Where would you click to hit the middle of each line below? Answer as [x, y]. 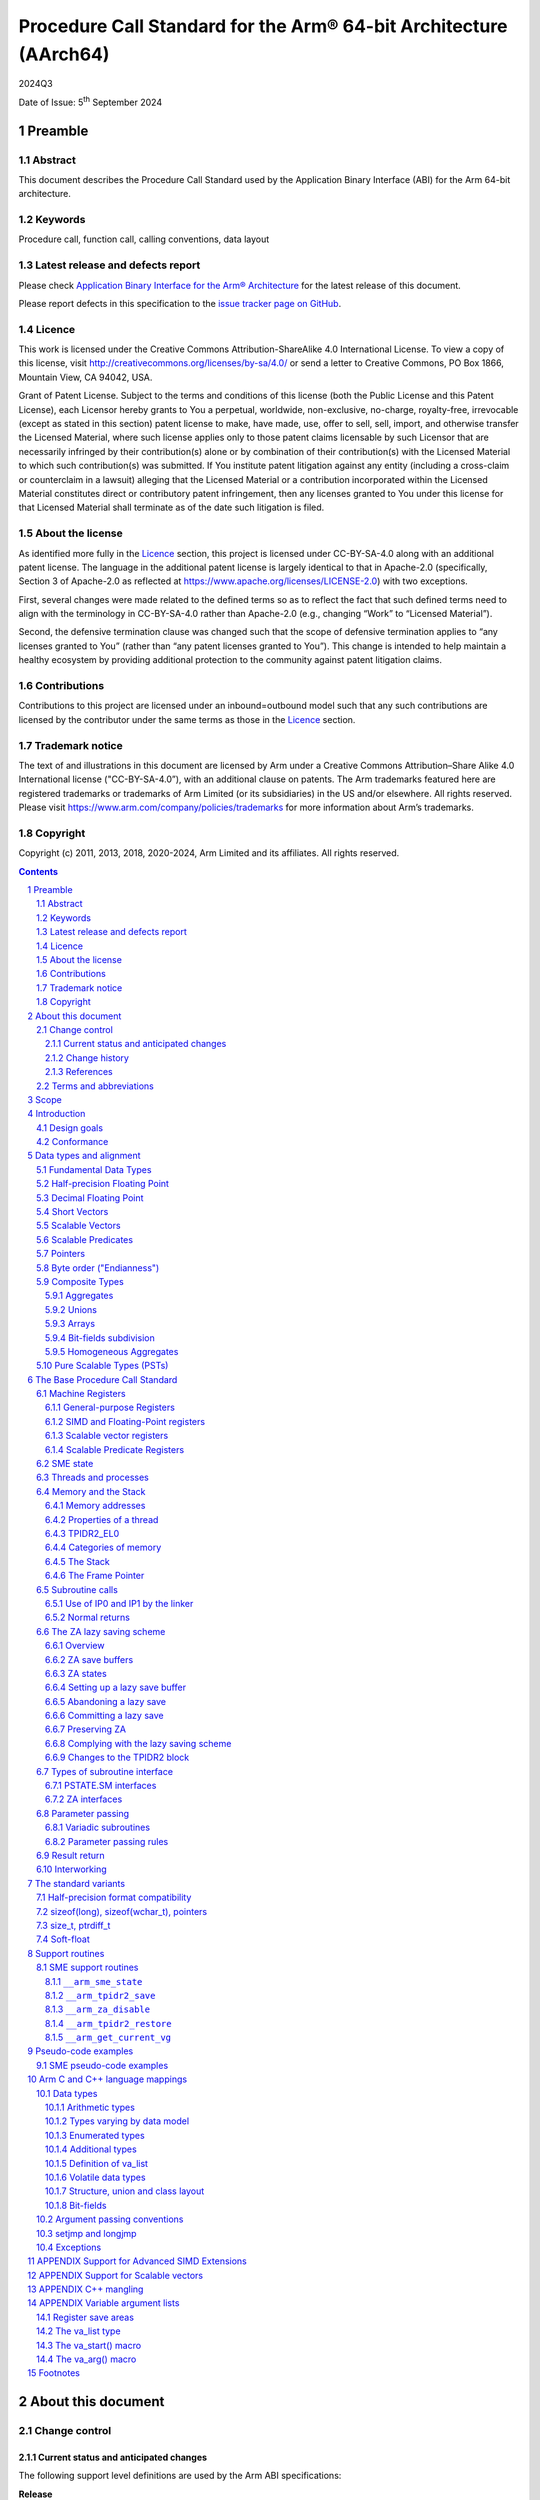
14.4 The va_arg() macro [86, 2359]
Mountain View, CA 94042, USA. [85, 377]
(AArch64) [64, 54]
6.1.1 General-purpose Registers [110, 1407]
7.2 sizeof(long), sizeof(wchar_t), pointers [122, 1911]
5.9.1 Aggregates [79, 1296]
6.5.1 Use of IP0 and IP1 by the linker [119, 1603]
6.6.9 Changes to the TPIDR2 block [117, 1757]
